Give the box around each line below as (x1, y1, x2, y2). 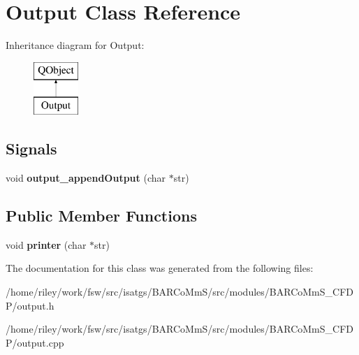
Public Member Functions (6, 205, 197, 226)
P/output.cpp (6, 335, 64, 349)
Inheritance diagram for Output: (6, 38, 145, 52)
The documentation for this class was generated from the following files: (6, 261, 314, 275)
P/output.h (6, 298, 54, 312)
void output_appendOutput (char (6, 171, 166, 185)
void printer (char (6, 237, 87, 252)
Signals (6, 138, 57, 159)
